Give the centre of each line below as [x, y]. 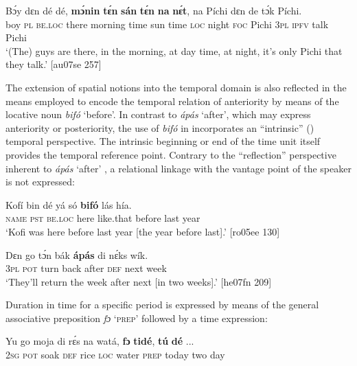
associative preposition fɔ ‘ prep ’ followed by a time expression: [137, 318]
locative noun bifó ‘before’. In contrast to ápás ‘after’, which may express [158, 114]
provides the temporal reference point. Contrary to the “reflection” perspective [171, 154]
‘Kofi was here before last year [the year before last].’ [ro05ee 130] [143, 231]
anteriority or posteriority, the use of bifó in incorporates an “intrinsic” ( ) [160, 127]
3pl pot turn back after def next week [86, 268]
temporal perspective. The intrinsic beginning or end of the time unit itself [163, 141]
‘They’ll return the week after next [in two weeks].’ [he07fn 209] [139, 281]
